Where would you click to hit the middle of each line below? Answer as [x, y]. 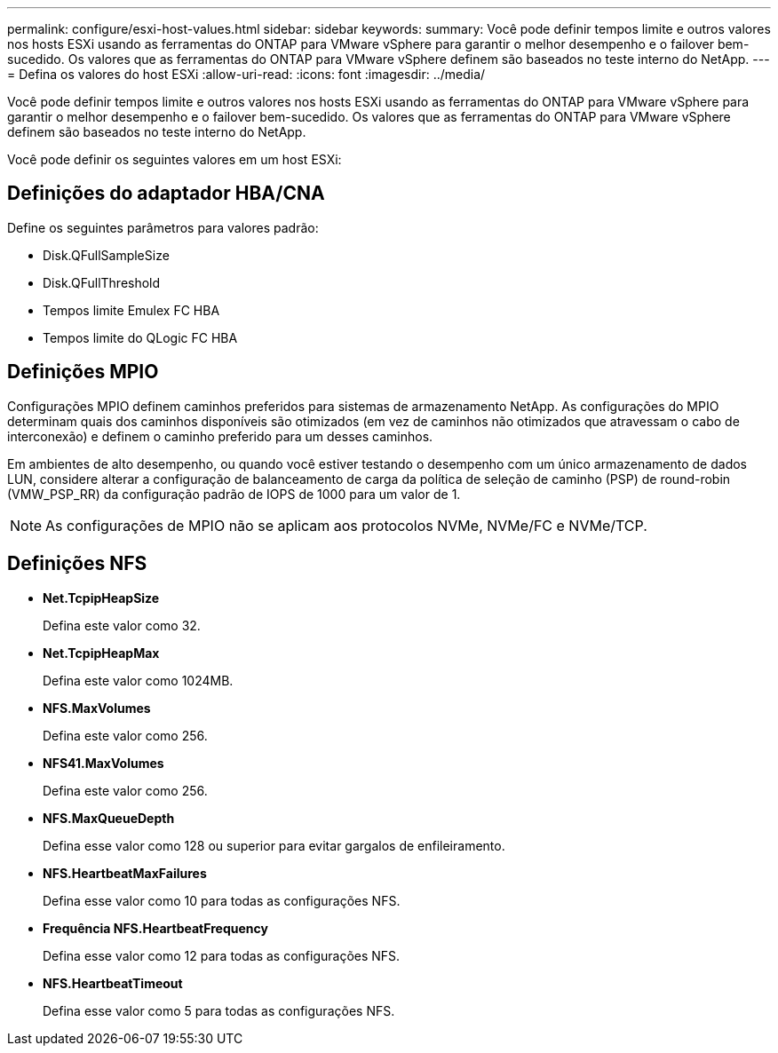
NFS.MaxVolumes [97, 708]
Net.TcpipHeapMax [101, 653]
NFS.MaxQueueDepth [109, 818]
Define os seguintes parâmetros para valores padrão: [163, 227]
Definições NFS [77, 564]
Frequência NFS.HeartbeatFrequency [155, 928]
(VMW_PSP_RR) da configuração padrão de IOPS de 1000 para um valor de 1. [234, 494]
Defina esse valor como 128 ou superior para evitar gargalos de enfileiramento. [274, 845]
